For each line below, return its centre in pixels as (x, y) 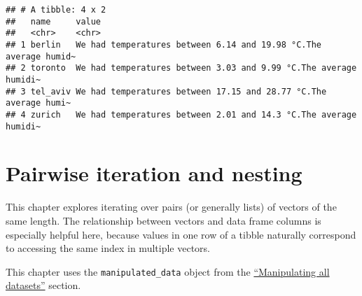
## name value (54, 21)
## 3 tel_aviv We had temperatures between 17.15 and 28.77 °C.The (166, 91)
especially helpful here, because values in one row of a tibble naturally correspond (181, 234)
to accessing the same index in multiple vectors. (108, 248)
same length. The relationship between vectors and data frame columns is (163, 220)
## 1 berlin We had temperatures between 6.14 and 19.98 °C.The (164, 44)
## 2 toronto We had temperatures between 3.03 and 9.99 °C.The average (181, 68)
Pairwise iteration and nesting (154, 173)
